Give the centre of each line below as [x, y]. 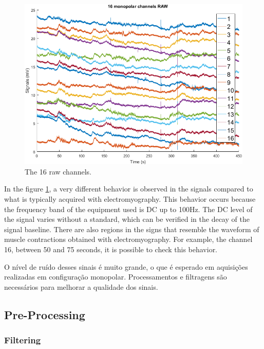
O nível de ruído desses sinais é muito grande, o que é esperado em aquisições [126, 266]
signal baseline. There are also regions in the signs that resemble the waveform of [132, 229]
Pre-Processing [45, 314]
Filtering [23, 340]
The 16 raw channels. [58, 171]
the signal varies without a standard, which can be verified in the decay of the [127, 219]
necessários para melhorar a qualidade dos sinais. [81, 286]
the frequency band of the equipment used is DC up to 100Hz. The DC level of [128, 209]
